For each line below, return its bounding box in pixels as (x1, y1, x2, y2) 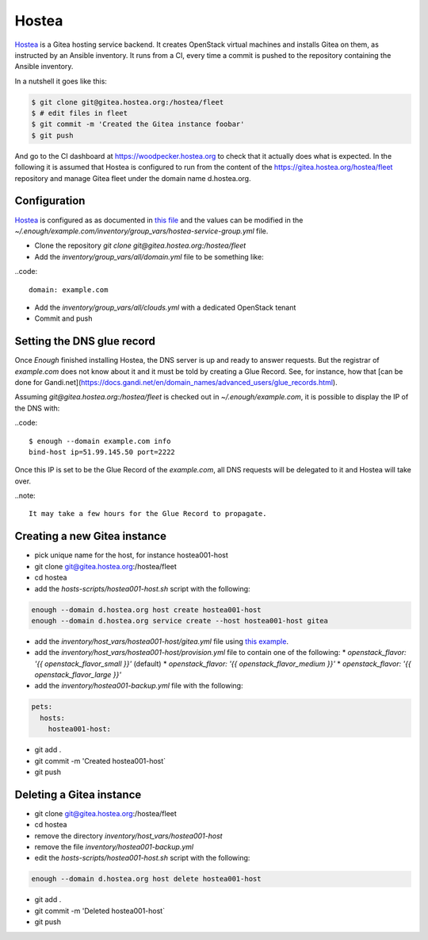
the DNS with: (14, 403, 60, 413)
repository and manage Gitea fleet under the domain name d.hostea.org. (14, 173, 251, 183)
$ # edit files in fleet (31, 109, 128, 118)
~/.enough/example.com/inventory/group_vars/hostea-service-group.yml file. (14, 226, 269, 236)
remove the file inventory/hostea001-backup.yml (34, 842, 194, 852)
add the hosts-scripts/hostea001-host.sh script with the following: (34, 584, 250, 593)
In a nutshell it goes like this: (14, 76, 107, 86)
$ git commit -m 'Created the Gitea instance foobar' (31, 120, 245, 129)
